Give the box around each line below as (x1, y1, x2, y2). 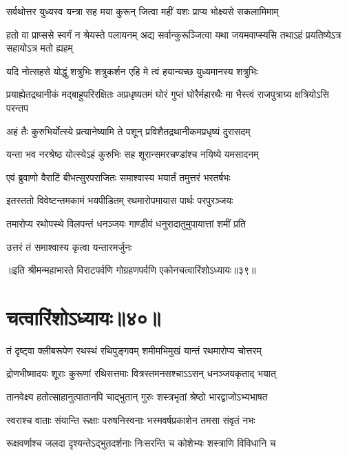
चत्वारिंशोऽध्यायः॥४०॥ (6, 303, 161, 331)
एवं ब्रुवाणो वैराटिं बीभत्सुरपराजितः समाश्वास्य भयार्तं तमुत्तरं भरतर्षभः (6, 170, 231, 184)
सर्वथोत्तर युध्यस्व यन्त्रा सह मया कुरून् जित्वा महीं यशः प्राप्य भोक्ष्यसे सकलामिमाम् (6, 4, 279, 18)
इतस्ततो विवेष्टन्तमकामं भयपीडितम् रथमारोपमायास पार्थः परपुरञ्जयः (6, 193, 233, 208)
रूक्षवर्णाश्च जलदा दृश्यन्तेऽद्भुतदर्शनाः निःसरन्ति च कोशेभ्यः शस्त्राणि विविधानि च (6, 436, 276, 450)
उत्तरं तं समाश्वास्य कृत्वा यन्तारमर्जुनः (6, 239, 132, 254)
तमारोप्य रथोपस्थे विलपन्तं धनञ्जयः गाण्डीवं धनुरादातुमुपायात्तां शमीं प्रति (6, 216, 246, 230)
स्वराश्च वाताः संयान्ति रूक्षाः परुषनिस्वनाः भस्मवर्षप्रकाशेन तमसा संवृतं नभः (6, 412, 255, 427)
